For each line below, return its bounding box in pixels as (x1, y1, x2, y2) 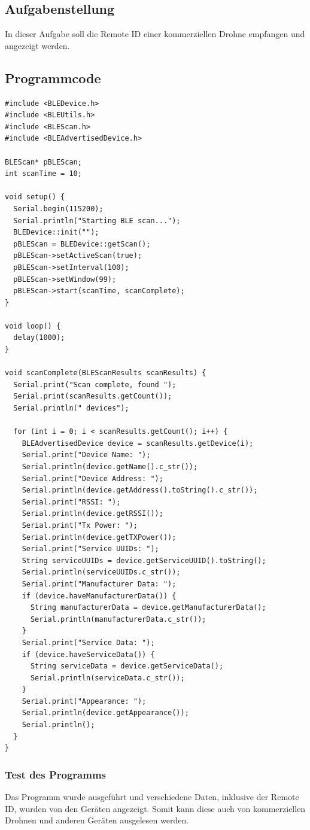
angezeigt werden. (5, 39, 70, 51)
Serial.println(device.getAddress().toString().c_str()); (22, 486, 258, 495)
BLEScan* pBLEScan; (5, 157, 82, 166)
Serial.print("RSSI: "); (22, 497, 121, 506)
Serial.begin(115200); (13, 204, 104, 213)
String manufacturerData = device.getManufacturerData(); (30, 603, 266, 612)
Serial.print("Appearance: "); (22, 697, 147, 706)
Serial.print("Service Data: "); (22, 638, 155, 647)
